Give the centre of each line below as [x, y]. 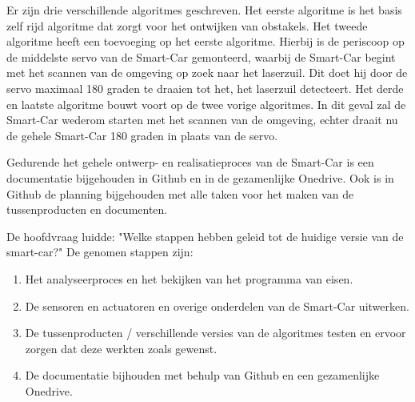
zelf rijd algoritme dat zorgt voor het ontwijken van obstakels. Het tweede [187, 25]
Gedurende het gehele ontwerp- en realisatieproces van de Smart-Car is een [190, 162]
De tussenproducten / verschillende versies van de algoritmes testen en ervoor [215, 333]
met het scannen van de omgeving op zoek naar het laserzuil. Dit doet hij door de [207, 72]
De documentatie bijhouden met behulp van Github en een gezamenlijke [202, 375]
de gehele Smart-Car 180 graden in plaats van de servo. [142, 135]
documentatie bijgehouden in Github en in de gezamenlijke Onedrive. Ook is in [200, 177]
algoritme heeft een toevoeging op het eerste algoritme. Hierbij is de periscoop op [206, 41]
